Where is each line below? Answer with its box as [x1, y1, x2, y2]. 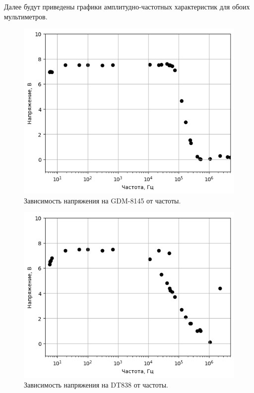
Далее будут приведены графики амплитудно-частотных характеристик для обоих [4, 1, 250, 11]
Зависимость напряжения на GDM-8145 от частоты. [24, 195, 181, 205]
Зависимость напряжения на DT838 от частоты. [24, 379, 168, 390]
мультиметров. [4, 11, 48, 21]
